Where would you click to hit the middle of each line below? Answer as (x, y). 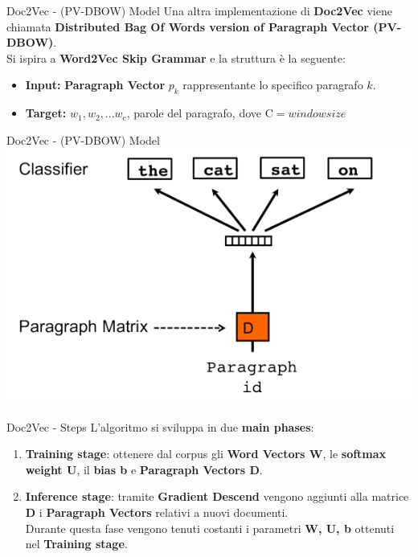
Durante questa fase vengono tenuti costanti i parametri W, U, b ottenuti (210, 528)
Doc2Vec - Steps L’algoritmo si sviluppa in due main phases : (160, 426)
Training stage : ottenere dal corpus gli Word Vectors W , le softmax (206, 454)
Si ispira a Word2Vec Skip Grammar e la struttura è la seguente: (176, 57)
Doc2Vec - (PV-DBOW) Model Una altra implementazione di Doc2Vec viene (199, 10)
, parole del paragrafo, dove (194, 113)
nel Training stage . (76, 544)
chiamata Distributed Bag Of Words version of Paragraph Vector (188, 26)
